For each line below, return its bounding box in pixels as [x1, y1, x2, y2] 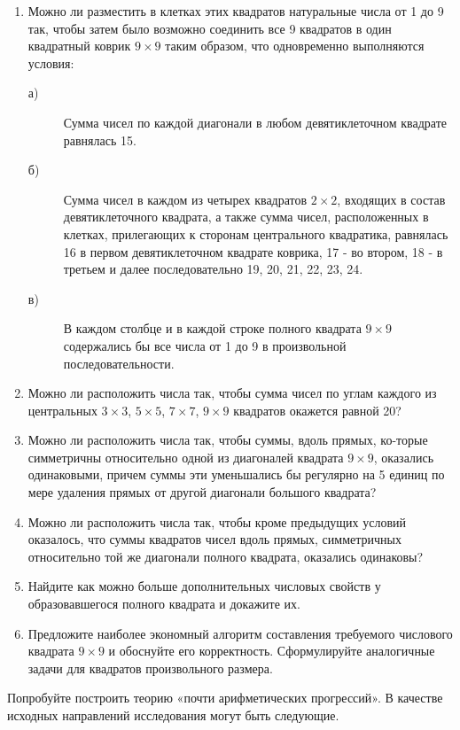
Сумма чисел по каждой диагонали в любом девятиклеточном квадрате [63, 113, 447, 131]
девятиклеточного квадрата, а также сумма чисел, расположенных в [63, 207, 429, 226]
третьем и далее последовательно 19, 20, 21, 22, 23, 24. [63, 260, 363, 278]
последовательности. [63, 353, 175, 372]
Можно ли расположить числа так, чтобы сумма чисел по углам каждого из [27, 384, 437, 402]
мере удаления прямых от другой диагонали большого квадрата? [27, 483, 377, 501]
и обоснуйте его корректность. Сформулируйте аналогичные [108, 641, 435, 660]
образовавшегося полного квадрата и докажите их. [27, 594, 300, 613]
